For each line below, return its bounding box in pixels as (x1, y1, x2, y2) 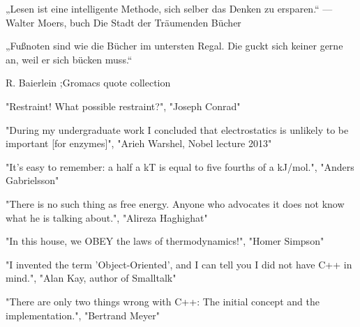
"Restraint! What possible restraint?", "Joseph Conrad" (6, 98, 241, 113)
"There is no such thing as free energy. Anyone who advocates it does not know (6, 196, 345, 211)
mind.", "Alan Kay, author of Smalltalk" (6, 271, 177, 285)
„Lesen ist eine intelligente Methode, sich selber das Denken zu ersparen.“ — (6, 1, 333, 15)
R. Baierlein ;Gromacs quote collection (6, 75, 171, 90)
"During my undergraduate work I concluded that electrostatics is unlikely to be (6, 122, 349, 137)
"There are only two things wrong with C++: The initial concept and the (6, 294, 320, 308)
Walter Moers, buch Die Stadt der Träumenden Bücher (6, 15, 241, 29)
